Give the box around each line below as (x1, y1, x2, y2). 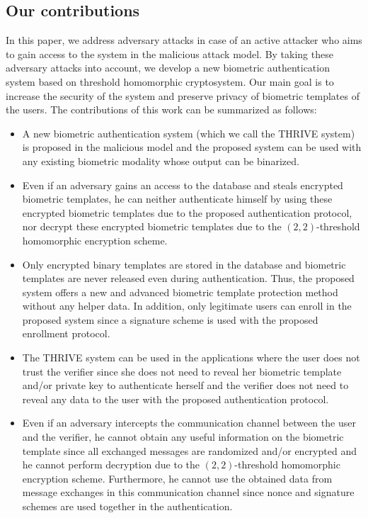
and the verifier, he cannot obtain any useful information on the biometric (22, 429, 344, 444)
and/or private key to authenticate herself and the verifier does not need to (22, 378, 349, 393)
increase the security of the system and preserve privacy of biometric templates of (6, 88, 360, 103)
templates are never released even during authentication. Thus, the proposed (22, 271, 355, 286)
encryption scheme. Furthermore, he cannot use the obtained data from (22, 471, 333, 485)
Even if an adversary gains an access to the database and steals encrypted (22, 177, 343, 192)
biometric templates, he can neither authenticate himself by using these (22, 191, 333, 206)
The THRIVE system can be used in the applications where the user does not (22, 350, 360, 365)
